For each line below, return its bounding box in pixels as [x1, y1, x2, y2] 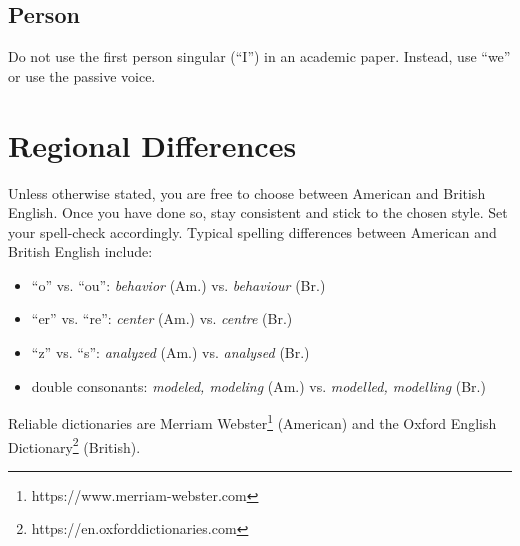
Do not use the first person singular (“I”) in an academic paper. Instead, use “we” [8, 46, 511, 67]
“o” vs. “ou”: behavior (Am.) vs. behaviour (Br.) [31, 274, 326, 295]
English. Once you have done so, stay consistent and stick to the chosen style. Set [8, 202, 508, 223]
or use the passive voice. [8, 65, 156, 86]
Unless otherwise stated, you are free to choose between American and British [8, 182, 486, 203]
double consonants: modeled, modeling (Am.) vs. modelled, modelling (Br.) [31, 375, 486, 396]
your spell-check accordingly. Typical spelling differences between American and [8, 221, 497, 242]
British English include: [8, 241, 153, 262]
